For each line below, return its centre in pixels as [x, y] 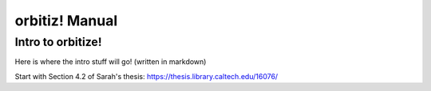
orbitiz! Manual [66, 21]
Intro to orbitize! [58, 42]
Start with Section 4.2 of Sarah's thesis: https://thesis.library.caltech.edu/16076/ [146, 76]
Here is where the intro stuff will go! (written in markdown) [111, 62]
